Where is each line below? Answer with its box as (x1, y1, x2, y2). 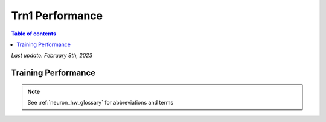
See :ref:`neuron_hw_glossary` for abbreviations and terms (27, 99, 174, 106)
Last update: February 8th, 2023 (11, 52, 93, 59)
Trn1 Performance (11, 9, 103, 22)
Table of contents (11, 30, 57, 37)
